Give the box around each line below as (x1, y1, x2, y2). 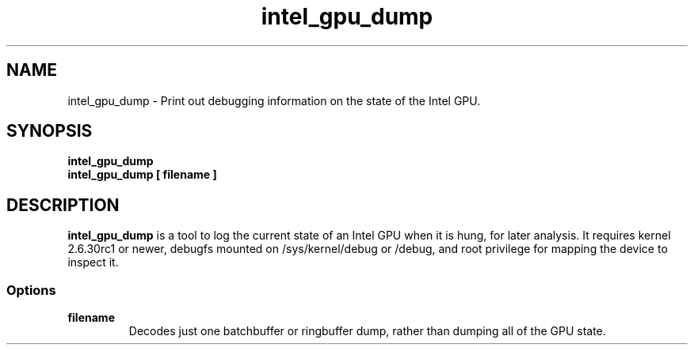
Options (6, 281, 56, 298)
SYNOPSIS (6, 121, 93, 142)
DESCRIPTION (6, 194, 120, 215)
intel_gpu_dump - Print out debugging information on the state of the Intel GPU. (67, 93, 481, 108)
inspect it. (67, 255, 119, 270)
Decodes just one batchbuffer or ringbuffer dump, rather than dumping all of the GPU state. (128, 324, 606, 338)
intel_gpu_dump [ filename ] (67, 168, 217, 182)
